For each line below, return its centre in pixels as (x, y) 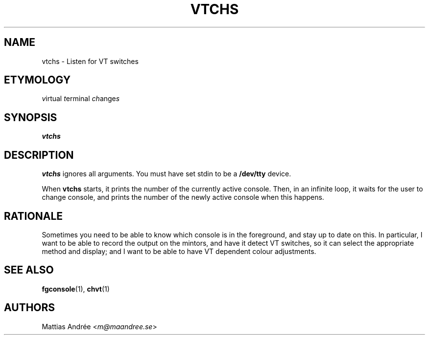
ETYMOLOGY (37, 80)
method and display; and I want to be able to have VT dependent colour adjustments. (179, 251)
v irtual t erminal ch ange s (81, 99)
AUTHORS (30, 308)
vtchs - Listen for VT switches (90, 61)
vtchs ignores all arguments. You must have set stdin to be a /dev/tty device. (167, 174)
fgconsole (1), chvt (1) (76, 289)
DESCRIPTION (39, 155)
